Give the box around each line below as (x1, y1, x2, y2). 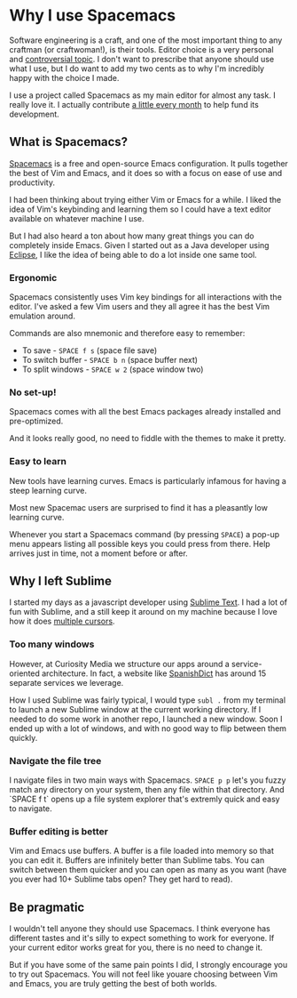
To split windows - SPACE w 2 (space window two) (21, 364, 204, 374)
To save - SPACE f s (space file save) (21, 345, 158, 356)
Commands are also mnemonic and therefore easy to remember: (9, 328, 246, 339)
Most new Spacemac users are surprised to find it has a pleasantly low (9, 502, 269, 512)
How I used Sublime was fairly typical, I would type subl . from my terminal (9, 695, 286, 705)
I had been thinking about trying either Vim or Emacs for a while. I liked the (9, 194, 282, 205)
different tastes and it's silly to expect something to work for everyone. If (9, 933, 275, 944)
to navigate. (9, 803, 53, 814)
